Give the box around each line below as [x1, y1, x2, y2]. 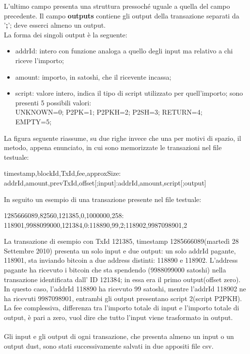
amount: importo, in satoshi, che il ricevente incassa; [15, 71, 172, 82]
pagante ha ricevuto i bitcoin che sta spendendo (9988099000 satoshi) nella [4, 265, 226, 275]
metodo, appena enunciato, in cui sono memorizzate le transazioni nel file [4, 142, 222, 152]
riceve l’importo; [15, 55, 64, 65]
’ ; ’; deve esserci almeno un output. [4, 20, 106, 30]
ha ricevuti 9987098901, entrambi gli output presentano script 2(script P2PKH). [4, 293, 242, 303]
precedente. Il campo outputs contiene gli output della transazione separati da [4, 10, 239, 20]
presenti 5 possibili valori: [15, 97, 92, 107]
